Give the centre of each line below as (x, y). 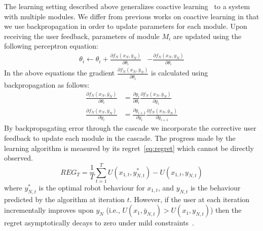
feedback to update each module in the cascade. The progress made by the (120, 138)
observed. (18, 158)
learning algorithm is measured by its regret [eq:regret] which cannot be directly (129, 148)
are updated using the (207, 36)
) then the (226, 210)
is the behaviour (215, 187)
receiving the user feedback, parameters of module (82, 36)
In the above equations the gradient (60, 73)
